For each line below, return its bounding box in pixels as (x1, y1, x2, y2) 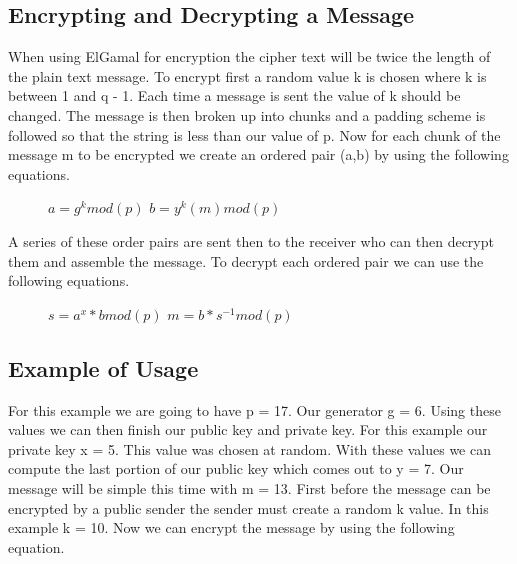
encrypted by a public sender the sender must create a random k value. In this (8, 497, 489, 518)
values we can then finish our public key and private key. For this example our (8, 419, 488, 440)
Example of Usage (8, 352, 199, 383)
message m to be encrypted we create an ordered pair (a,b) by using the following (8, 144, 509, 165)
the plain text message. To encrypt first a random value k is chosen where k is (8, 65, 487, 86)
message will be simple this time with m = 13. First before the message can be (8, 477, 491, 498)
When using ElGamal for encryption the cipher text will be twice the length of (8, 46, 491, 67)
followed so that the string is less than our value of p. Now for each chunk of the (8, 124, 501, 145)
